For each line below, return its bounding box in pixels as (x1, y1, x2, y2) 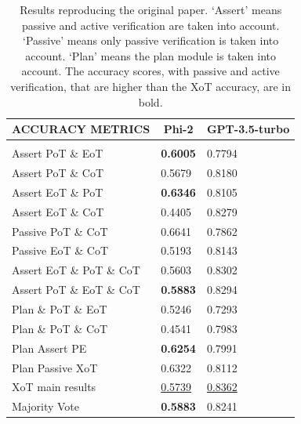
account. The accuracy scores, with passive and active (21, 63, 280, 79)
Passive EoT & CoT (12, 242, 109, 259)
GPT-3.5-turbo (206, 121, 290, 137)
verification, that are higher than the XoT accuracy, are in (10, 78, 291, 94)
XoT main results (12, 379, 96, 395)
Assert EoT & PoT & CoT (12, 262, 140, 278)
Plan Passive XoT (12, 359, 98, 375)
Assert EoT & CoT (12, 203, 104, 219)
